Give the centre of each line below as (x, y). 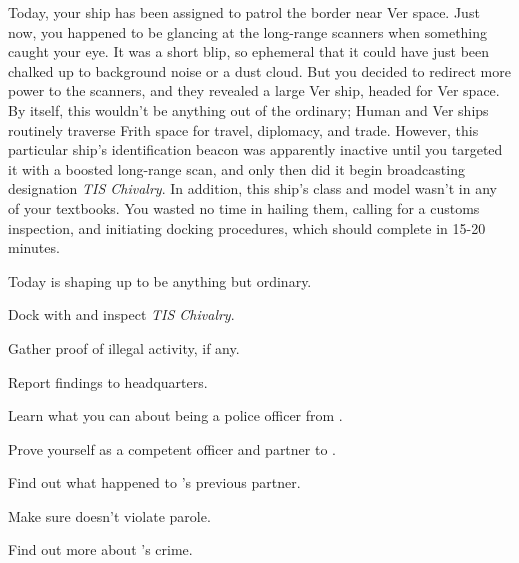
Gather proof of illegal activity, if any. (124, 347)
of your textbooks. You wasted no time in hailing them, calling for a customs (244, 207)
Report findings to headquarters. (108, 381)
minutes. (34, 247)
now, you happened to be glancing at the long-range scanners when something (248, 31)
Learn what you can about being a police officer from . (175, 415)
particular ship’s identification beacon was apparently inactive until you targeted (255, 149)
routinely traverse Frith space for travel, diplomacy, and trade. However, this (243, 129)
